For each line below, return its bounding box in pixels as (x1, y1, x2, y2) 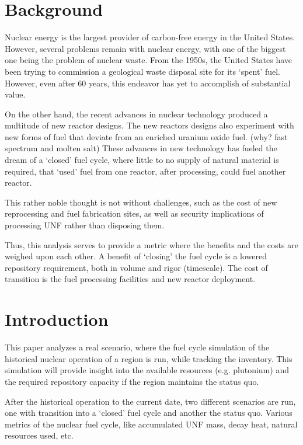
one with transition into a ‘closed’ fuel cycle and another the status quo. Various (5, 406, 292, 419)
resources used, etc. (5, 429, 74, 441)
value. (5, 88, 26, 100)
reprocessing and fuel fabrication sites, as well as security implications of (5, 207, 264, 220)
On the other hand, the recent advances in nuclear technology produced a (5, 107, 268, 120)
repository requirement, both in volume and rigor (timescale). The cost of (5, 261, 268, 273)
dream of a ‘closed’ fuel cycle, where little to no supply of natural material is (5, 154, 279, 166)
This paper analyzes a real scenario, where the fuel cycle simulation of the (5, 341, 270, 353)
